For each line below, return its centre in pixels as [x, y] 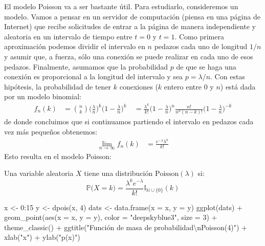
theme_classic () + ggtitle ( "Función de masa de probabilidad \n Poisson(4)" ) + [126, 227]
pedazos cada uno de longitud [201, 46]
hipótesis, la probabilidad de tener [58, 86]
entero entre [183, 86]
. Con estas [228, 76]
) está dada [238, 86]
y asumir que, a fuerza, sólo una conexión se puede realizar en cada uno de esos [129, 56]
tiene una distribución [118, 173]
